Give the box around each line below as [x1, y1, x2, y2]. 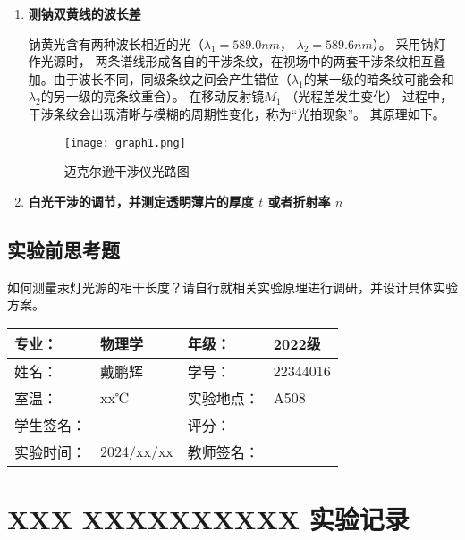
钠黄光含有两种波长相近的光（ [28, 34, 204, 53]
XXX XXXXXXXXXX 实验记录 [7, 500, 410, 536]
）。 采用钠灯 [372, 34, 446, 53]
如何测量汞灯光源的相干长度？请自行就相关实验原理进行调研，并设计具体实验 [7, 277, 458, 296]
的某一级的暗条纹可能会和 [303, 69, 454, 88]
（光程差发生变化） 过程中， [285, 87, 452, 105]
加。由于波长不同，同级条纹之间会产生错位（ [28, 69, 292, 88]
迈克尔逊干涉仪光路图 [63, 162, 190, 181]
